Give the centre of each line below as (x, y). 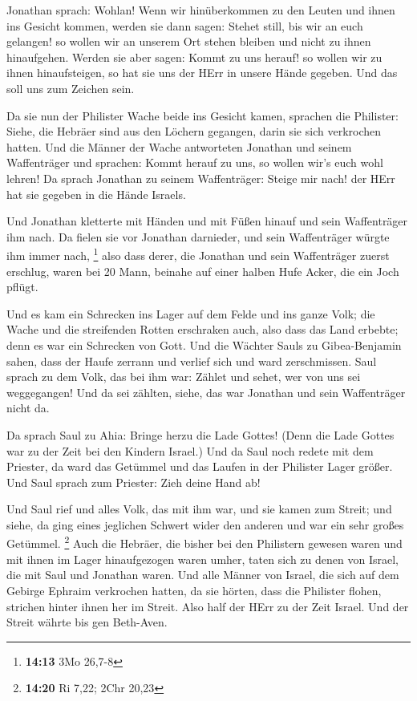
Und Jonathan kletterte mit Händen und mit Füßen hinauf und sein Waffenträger (207, 221)
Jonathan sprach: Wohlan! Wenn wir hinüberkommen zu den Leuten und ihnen (201, 10)
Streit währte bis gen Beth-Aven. (87, 622)
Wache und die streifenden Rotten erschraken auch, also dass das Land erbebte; (202, 329)
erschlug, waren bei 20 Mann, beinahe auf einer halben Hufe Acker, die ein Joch (203, 271)
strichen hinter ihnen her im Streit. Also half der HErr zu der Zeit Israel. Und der (208, 606)
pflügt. (22, 287)
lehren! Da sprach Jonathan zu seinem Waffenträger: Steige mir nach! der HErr (201, 178)
